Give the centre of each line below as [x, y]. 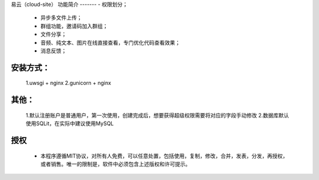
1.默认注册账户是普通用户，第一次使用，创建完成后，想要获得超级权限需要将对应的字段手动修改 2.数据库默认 [157, 115]
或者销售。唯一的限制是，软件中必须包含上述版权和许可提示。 [115, 164]
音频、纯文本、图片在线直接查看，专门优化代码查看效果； [110, 42]
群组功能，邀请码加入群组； [74, 26]
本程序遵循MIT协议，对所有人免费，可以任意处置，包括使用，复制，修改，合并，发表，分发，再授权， [164, 156]
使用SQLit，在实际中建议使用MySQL [70, 123]
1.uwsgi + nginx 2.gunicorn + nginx [69, 83]
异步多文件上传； [61, 18]
